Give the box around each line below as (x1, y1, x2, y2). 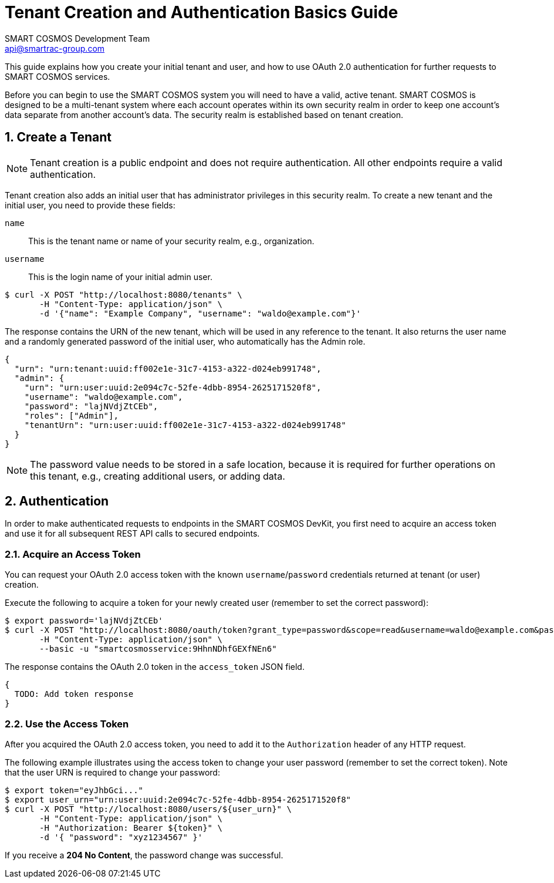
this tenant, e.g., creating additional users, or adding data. (30, 470, 285, 482)
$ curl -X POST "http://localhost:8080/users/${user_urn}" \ (5, 804, 292, 814)
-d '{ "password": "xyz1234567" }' (39, 832, 203, 842)
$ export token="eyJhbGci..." (5, 785, 144, 795)
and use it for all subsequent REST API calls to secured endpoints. (5, 528, 260, 539)
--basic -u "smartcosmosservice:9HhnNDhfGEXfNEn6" (39, 644, 277, 654)
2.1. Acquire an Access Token (5, 548, 141, 560)
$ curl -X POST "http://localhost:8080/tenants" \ (5, 289, 242, 299)
